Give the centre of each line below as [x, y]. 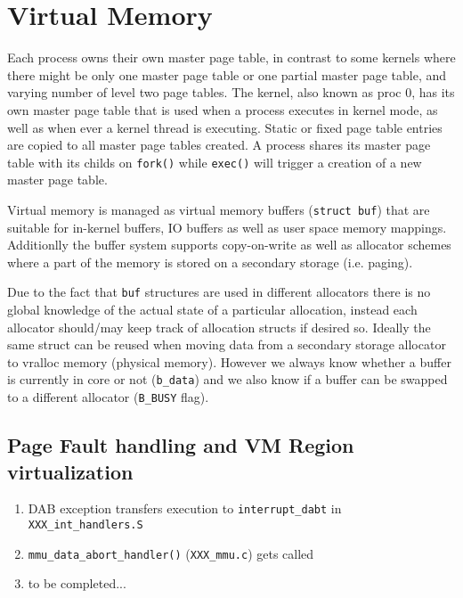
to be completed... [77, 583]
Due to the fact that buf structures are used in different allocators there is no [219, 292]
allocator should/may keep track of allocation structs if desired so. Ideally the [219, 327]
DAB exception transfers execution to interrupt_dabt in [185, 508]
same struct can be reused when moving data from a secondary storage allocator [227, 344]
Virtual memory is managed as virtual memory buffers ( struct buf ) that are [219, 209]
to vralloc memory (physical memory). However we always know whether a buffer [229, 361]
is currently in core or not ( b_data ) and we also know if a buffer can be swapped [227, 379]
